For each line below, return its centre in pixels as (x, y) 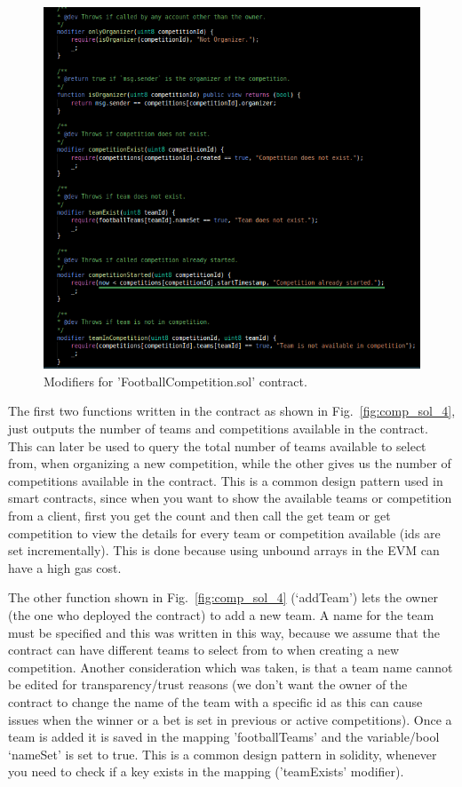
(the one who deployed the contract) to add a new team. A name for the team (221, 614)
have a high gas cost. (65, 567)
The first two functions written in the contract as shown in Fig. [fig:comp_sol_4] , (232, 411)
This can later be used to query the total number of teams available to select (217, 445)
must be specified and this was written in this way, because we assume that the (224, 632)
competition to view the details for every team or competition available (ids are (224, 533)
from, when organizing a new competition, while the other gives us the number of (230, 463)
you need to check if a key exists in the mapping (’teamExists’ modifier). (206, 771)
